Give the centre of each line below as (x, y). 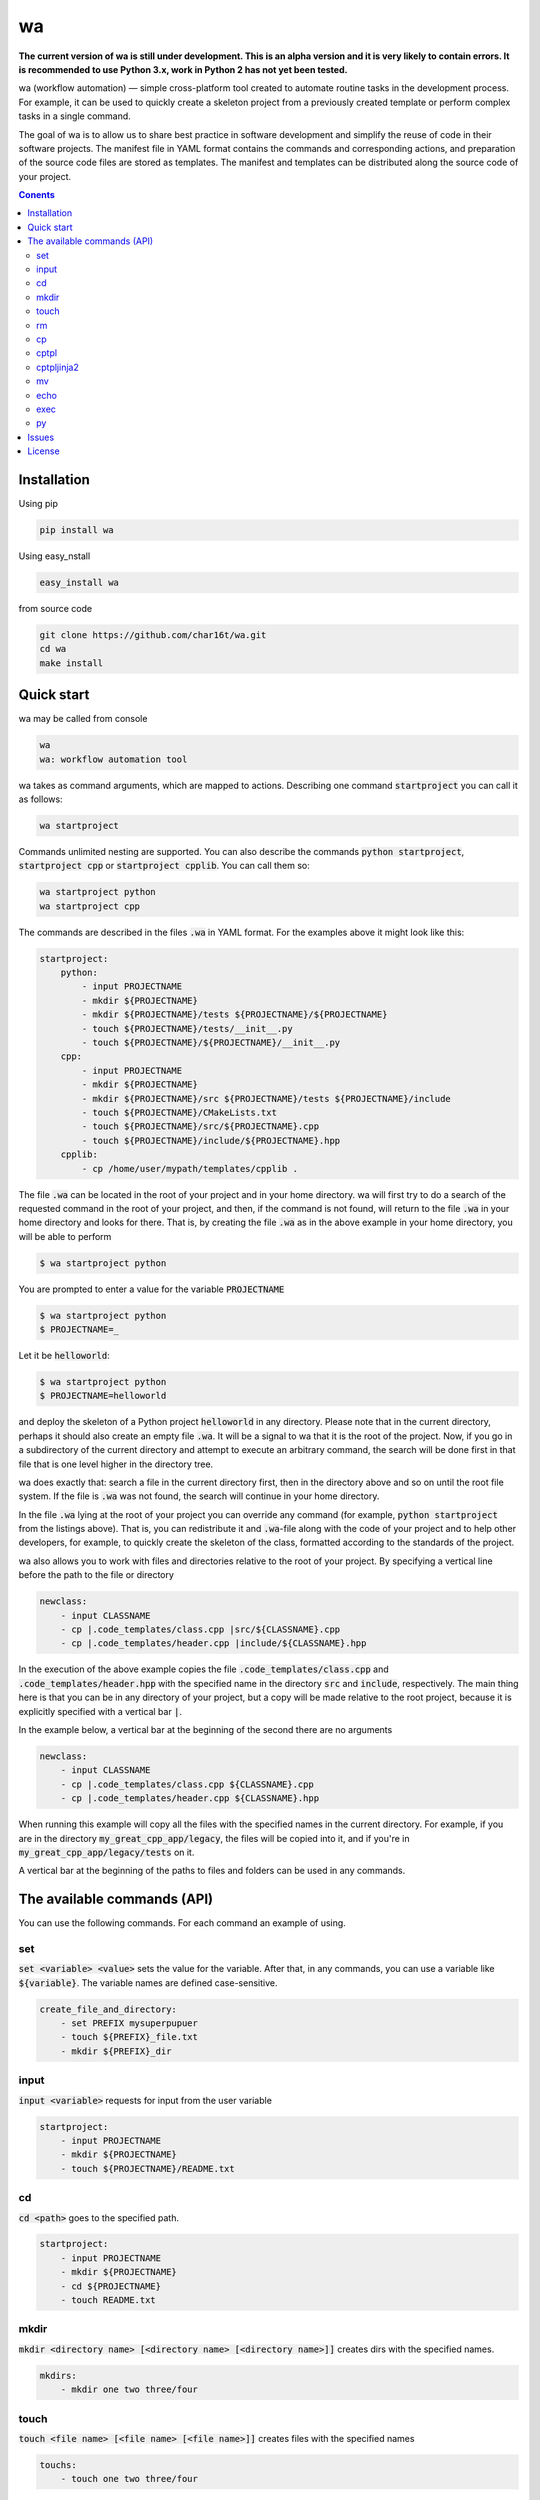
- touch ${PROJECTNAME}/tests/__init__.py (187, 1028)
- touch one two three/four (129, 2479)
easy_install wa (79, 582)
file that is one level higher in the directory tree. (116, 1464)
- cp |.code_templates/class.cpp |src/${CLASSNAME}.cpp (200, 1629)
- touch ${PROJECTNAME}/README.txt (147, 2168)
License (43, 451)
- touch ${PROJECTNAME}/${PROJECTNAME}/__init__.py (211, 1042)
